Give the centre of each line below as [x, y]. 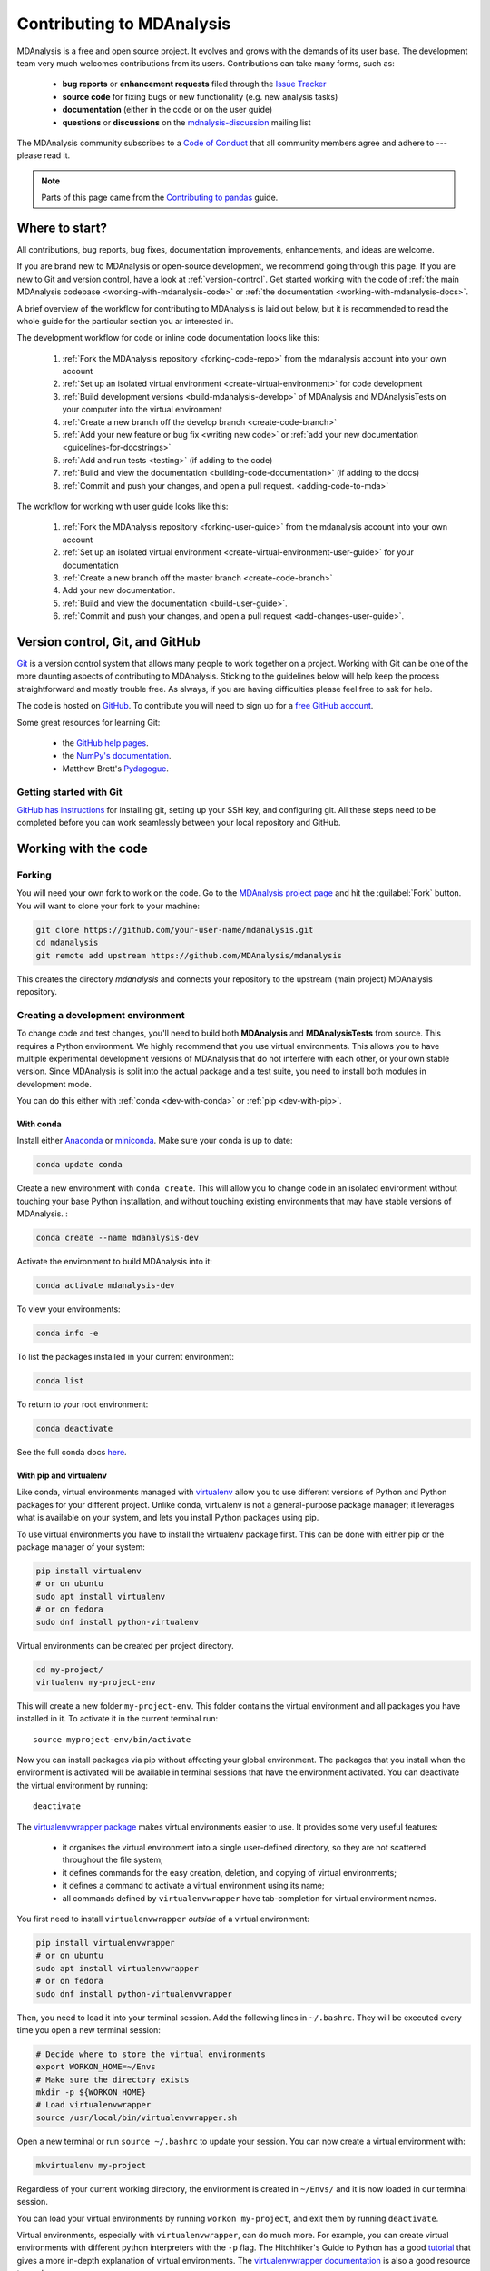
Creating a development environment [101, 1015]
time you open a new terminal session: [88, 2029]
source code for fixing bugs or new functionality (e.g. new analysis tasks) [200, 96]
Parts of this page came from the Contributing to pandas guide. [160, 198]
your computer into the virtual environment [142, 410]
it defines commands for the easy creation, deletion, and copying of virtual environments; [229, 1872]
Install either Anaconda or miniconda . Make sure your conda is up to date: [155, 1141]
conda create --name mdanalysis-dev [118, 1238]
